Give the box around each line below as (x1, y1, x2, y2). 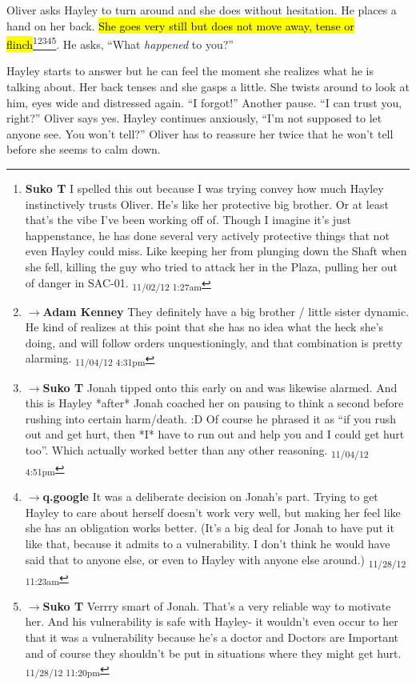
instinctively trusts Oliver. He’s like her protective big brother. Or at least (25, 195, 389, 212)
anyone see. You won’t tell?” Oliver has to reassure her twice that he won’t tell (6, 125, 394, 142)
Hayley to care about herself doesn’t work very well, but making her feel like (25, 503, 401, 520)
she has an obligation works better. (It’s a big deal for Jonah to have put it (25, 519, 394, 536)
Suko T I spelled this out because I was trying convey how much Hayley (25, 180, 384, 196)
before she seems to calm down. (6, 141, 161, 158)
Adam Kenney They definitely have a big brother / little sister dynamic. (42, 302, 410, 319)
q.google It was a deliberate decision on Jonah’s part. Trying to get (42, 488, 378, 505)
